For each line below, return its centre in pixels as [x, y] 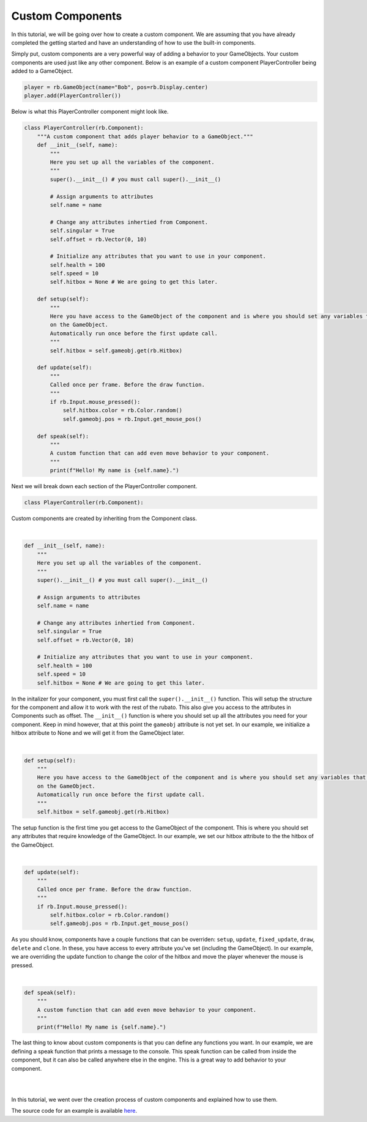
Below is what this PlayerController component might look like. [90, 112]
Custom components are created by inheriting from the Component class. [104, 518]
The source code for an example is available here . [74, 1111]
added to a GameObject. [42, 71]
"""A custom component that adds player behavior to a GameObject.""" [145, 136]
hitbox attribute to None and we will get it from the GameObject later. [98, 733]
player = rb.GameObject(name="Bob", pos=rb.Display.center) [116, 87]
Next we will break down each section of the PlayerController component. [104, 486]
